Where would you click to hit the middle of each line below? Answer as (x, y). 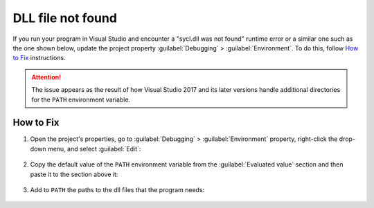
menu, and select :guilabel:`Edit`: (94, 149)
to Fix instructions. (39, 58)
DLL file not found (65, 18)
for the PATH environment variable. (81, 100)
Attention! (46, 77)
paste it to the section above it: (74, 174)
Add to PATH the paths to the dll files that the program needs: (117, 189)
